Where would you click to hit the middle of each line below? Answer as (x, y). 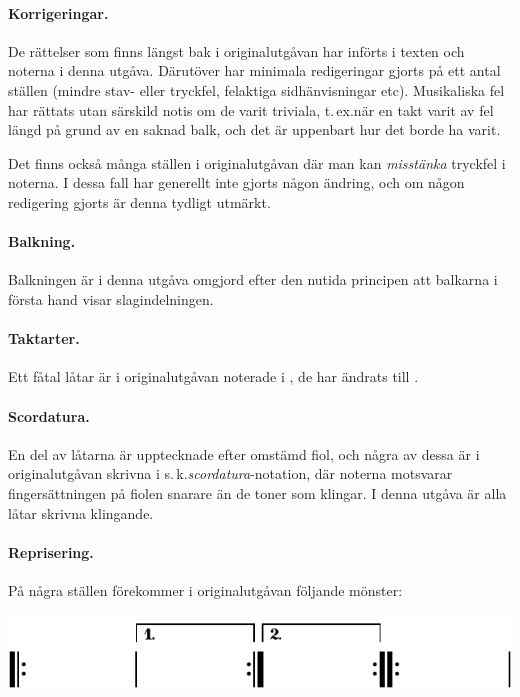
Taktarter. (44, 338)
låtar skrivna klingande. (81, 512)
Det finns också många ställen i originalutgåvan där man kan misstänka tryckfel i (257, 162)
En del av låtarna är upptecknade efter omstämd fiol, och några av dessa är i (244, 453)
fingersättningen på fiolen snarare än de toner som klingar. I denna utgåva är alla (257, 492)
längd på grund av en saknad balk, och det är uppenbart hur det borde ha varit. (254, 129)
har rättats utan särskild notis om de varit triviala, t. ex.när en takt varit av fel (251, 109)
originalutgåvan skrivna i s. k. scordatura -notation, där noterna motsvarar (230, 473)
